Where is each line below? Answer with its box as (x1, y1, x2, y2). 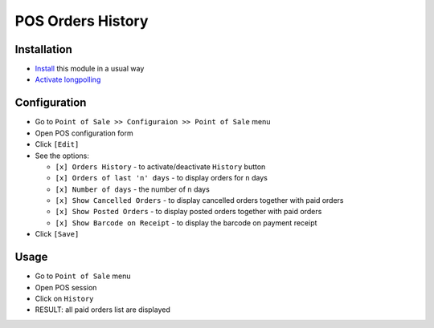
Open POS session (35, 282, 97, 292)
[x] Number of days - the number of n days (55, 184, 211, 194)
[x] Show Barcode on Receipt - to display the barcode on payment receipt (55, 217, 317, 228)
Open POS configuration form (35, 128, 133, 138)
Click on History (35, 294, 94, 303)
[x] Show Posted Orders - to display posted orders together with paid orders (55, 207, 322, 217)
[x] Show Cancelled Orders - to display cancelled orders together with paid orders (55, 196, 344, 205)
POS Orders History (14, 12, 149, 30)
